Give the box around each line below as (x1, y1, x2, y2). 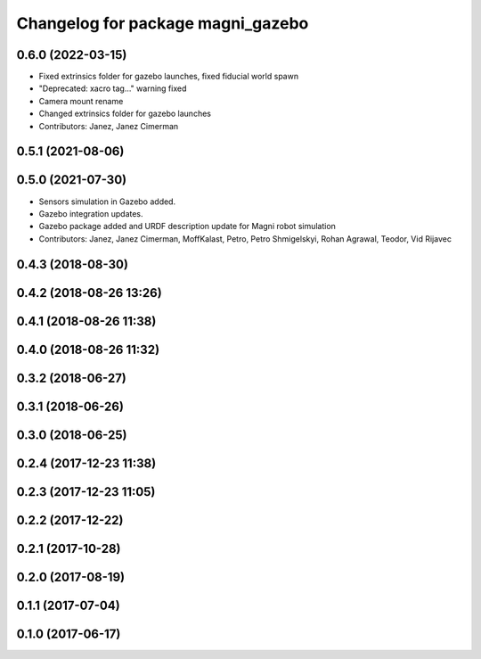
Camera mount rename (38, 95, 124, 106)
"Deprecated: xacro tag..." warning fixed (38, 83, 187, 94)
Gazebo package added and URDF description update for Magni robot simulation (38, 221, 336, 232)
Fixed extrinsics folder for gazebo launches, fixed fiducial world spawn (38, 71, 298, 82)
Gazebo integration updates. (38, 208, 143, 218)
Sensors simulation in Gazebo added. (38, 196, 176, 207)
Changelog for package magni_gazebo (16, 13, 309, 33)
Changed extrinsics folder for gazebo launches (38, 108, 211, 119)
